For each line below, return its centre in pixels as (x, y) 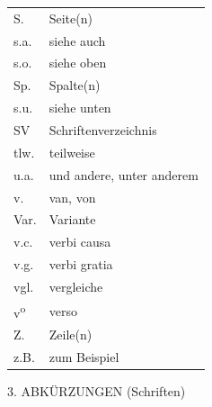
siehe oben (78, 63)
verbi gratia (81, 264)
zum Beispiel (84, 357)
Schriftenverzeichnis (103, 129)
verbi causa (80, 242)
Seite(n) (71, 18)
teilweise (72, 152)
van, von (72, 197)
